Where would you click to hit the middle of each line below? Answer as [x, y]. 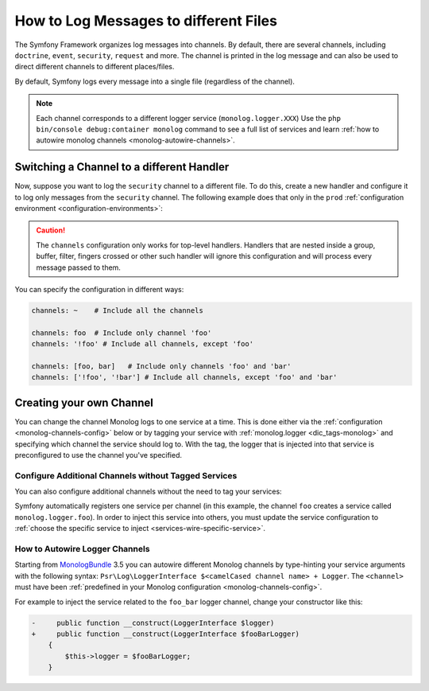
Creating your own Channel [84, 402]
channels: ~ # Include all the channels [118, 310]
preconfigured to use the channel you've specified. [99, 455]
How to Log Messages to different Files [146, 21]
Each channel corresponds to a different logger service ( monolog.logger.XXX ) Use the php [189, 118]
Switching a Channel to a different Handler [122, 167]
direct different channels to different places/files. [95, 67]
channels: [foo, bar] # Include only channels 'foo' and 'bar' [161, 366]
